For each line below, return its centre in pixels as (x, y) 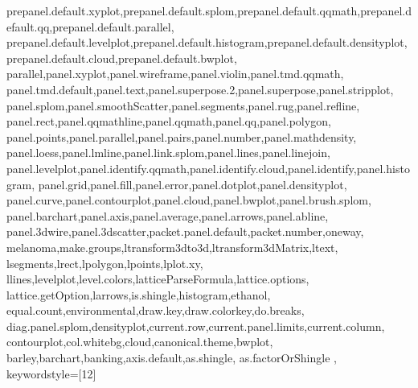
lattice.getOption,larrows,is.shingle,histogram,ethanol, (139, 294)
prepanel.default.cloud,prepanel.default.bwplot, (122, 58)
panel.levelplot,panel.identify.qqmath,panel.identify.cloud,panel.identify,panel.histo (208, 168)
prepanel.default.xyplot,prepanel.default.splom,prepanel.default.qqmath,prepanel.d (209, 10)
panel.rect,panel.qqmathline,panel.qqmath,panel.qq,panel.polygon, (169, 121)
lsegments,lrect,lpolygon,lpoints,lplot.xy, (105, 263)
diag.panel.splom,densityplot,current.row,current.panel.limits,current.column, (196, 326)
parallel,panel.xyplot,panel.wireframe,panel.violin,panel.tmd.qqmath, (175, 74)
